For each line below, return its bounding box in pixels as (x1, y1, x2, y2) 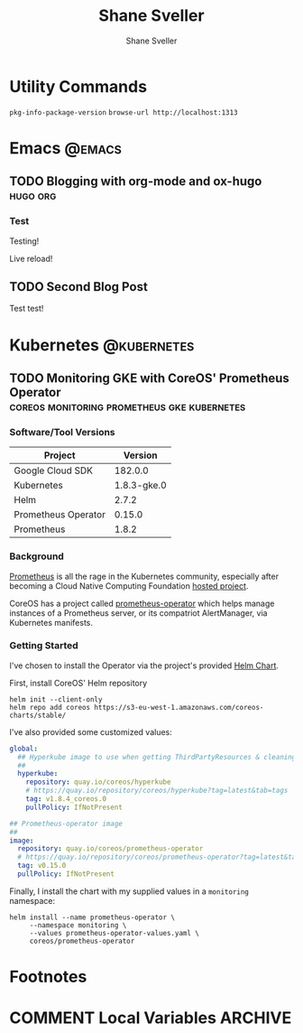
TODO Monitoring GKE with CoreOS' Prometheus (9, 370, 290, 386)
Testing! (9, 236, 40, 247)
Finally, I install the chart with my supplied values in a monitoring (9, 886, 250, 897)
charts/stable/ (9, 711, 67, 720)
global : (9, 744, 39, 753)
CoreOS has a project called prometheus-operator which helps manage (9, 598, 275, 609)
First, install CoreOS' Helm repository (9, 677, 148, 688)
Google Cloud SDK (14, 464, 93, 477)
